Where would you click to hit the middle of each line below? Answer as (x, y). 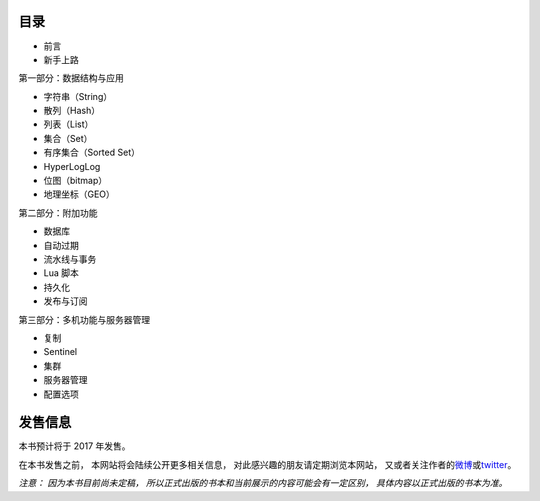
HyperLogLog (72, 166)
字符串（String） (78, 96)
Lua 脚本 (61, 273)
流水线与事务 (70, 259)
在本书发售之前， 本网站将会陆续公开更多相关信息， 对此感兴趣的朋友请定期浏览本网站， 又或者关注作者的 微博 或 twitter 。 (267, 464)
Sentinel (60, 352)
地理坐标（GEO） (79, 194)
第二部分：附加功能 (58, 212)
